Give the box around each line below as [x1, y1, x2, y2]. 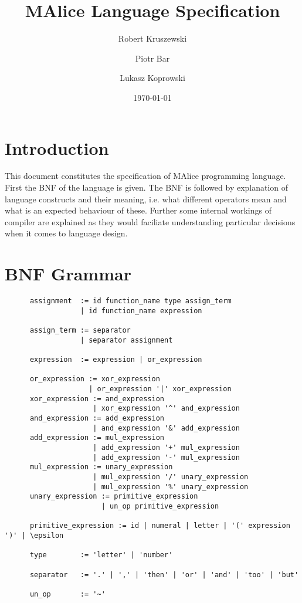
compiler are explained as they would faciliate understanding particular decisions [5, 215, 296, 228]
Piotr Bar [135, 52, 170, 64]
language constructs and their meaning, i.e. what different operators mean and [5, 192, 287, 205]
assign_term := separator [29, 326, 131, 335]
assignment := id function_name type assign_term [29, 297, 232, 306]
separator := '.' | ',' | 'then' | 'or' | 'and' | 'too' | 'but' [29, 570, 299, 579]
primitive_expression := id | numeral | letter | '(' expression [29, 521, 290, 530]
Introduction [5, 135, 109, 160]
